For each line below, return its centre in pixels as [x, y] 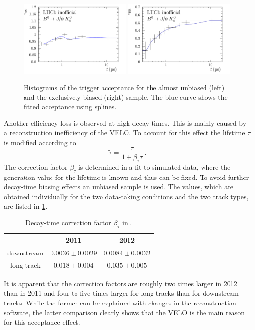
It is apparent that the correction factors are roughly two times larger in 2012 [121, 283]
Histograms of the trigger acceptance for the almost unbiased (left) [124, 87]
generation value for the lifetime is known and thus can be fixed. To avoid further [127, 177]
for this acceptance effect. [42, 322]
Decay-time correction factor [68, 222]
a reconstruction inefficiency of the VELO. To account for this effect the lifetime [125, 132]
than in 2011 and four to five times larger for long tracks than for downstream [121, 293]
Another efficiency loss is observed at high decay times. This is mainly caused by [125, 123]
